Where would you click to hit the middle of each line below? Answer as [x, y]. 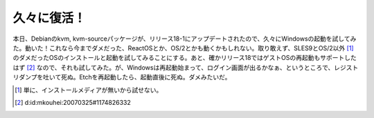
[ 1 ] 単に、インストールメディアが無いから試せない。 [89, 90]
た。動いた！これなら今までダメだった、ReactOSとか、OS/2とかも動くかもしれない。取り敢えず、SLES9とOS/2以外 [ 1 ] [183, 48]
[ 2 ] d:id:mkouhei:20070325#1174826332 [73, 102]
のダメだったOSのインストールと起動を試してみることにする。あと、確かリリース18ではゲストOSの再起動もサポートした [185, 58]
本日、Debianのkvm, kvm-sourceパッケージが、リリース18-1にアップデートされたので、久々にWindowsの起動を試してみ [185, 39]
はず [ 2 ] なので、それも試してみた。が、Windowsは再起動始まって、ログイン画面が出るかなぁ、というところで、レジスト [186, 67]
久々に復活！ [50, 18]
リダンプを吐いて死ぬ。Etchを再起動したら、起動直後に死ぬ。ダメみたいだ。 [122, 77]
